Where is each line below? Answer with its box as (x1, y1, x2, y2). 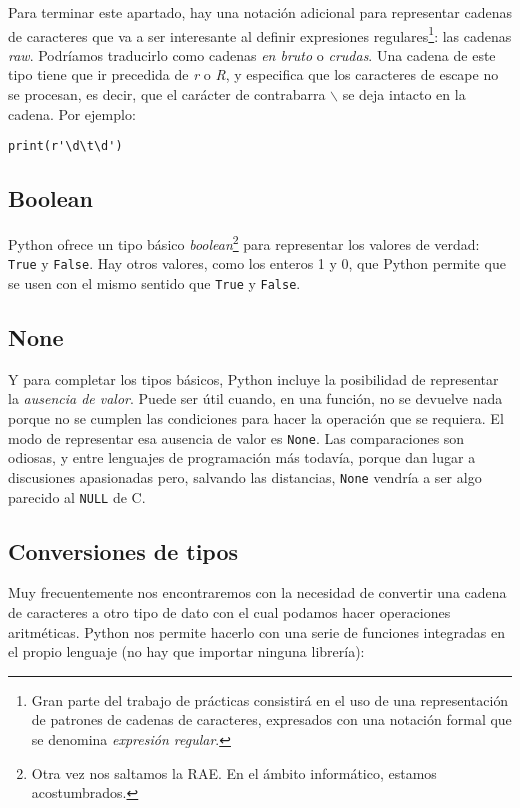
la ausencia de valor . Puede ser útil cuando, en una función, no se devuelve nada (8, 388, 503, 409)
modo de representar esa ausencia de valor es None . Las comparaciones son (8, 427, 465, 448)
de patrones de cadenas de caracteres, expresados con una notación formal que (31, 709, 512, 730)
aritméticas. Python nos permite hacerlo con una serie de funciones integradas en (8, 621, 505, 642)
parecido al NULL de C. (8, 486, 146, 507)
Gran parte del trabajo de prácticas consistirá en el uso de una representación (31, 689, 509, 710)
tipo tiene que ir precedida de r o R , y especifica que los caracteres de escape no (8, 64, 499, 85)
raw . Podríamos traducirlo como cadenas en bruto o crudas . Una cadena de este (8, 44, 496, 65)
